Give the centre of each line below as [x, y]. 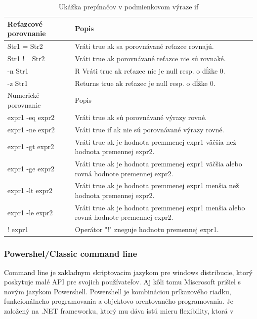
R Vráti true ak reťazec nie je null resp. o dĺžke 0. [150, 70]
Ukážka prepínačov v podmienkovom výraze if [128, 6]
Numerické [23, 95]
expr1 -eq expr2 [31, 117]
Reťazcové [25, 23]
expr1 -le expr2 [30, 212]
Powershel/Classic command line [71, 254]
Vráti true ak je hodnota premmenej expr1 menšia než [157, 185]
